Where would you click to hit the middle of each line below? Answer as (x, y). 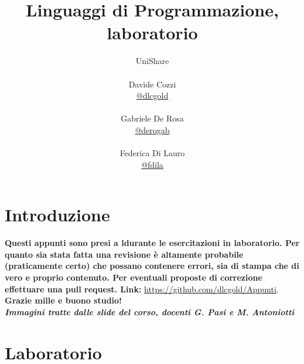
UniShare (152, 61)
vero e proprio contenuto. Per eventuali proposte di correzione (134, 277)
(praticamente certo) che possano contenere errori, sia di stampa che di (152, 266)
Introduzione (57, 215)
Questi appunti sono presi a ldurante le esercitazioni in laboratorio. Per (152, 243)
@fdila (152, 164)
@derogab (152, 129)
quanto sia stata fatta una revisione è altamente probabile (124, 254)
